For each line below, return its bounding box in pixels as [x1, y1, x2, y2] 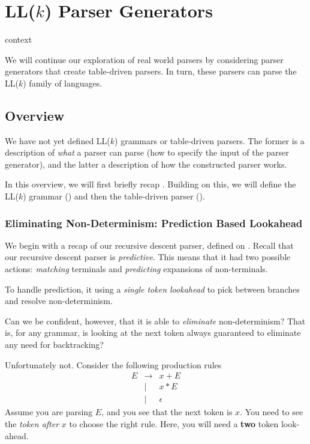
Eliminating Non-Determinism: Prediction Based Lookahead [5, 215, 303, 230]
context [5, 33, 32, 46]
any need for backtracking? [5, 338, 104, 351]
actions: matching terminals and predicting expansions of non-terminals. [5, 263, 268, 275]
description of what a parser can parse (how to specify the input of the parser [5, 146, 289, 159]
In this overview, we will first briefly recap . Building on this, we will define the [5, 178, 296, 190]
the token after [5, 417, 59, 430]
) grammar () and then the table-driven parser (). [23, 190, 205, 202]
